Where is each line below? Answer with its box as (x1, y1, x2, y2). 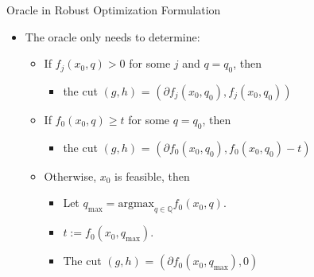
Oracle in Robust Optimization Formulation (6, 2, 221, 18)
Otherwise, (44, 167, 97, 184)
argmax (118, 198, 154, 210)
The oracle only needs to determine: (25, 28, 200, 45)
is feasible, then (114, 167, 190, 184)
